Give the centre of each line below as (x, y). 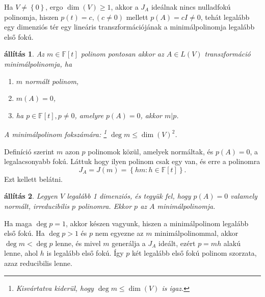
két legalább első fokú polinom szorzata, (194, 253)
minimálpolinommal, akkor (196, 233)
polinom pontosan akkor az (122, 54)
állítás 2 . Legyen (31, 196)
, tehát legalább (225, 17)
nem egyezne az (119, 233)
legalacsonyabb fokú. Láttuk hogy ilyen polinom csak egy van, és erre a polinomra (132, 161)
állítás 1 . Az (24, 54)
